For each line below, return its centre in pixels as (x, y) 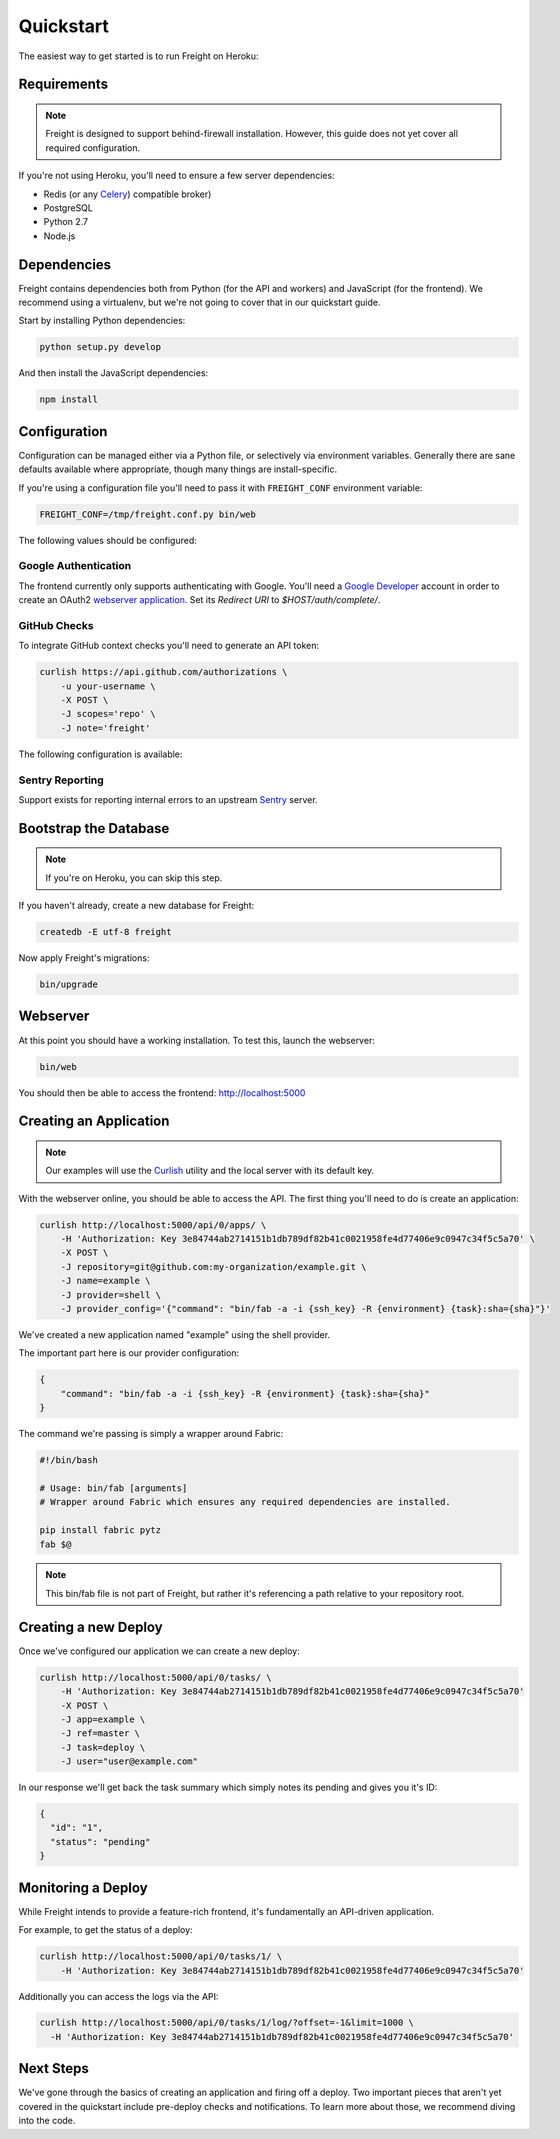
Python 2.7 (66, 222)
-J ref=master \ (100, 1733)
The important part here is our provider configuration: (129, 1353)
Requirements (63, 84)
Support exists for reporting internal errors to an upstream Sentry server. (168, 799)
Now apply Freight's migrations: (84, 958)
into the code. (47, 2121)
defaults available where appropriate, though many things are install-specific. (178, 469)
